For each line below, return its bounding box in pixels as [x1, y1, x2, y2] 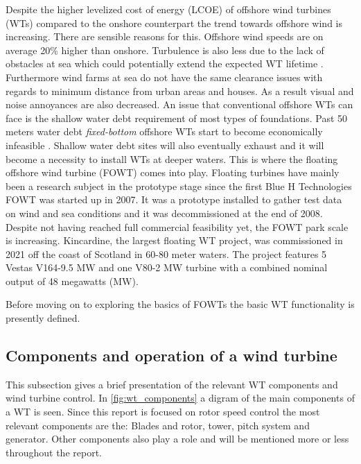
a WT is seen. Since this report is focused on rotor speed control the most [6, 404, 320, 419]
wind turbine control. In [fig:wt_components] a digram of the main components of [6, 390, 355, 405]
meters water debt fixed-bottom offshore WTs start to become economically [6, 124, 323, 139]
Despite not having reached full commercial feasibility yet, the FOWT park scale [6, 219, 349, 234]
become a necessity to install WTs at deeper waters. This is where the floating [6, 151, 338, 166]
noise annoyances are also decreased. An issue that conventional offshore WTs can [6, 97, 353, 112]
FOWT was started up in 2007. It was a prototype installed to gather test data [6, 192, 342, 207]
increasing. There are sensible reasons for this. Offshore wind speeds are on [6, 29, 324, 44]
